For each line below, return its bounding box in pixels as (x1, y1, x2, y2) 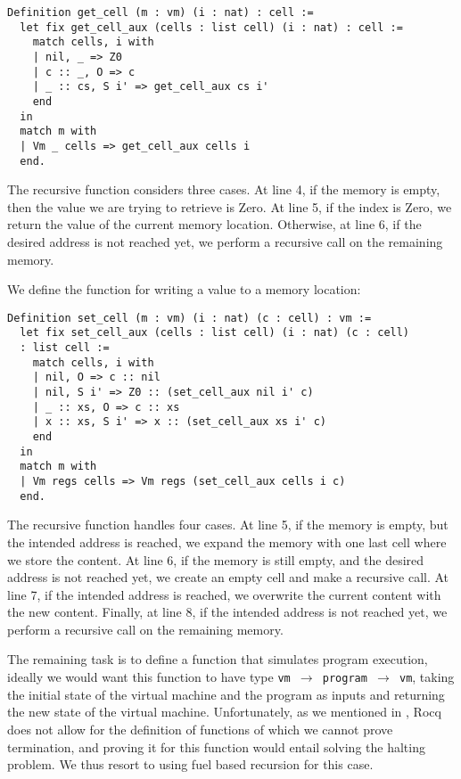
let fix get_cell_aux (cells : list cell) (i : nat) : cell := (20, 20, 403, 34)
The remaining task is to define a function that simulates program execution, (7, 650, 428, 668)
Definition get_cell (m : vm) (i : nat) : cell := (7, 6, 314, 19)
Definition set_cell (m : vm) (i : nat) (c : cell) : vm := (7, 311, 372, 324)
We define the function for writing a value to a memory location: (7, 280, 361, 299)
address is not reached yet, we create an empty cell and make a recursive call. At (7, 568, 449, 586)
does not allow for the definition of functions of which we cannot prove (7, 719, 393, 738)
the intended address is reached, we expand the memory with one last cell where (7, 532, 447, 551)
